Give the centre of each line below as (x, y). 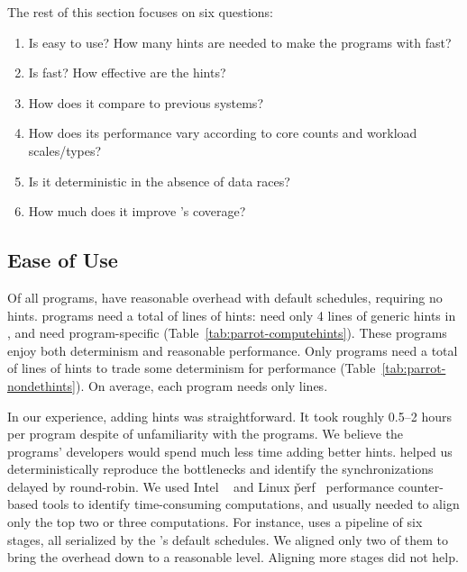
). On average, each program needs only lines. (201, 385)
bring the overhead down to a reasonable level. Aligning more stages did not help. (233, 557)
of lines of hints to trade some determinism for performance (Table (192, 368)
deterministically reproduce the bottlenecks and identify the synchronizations (220, 469)
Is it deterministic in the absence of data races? (159, 181)
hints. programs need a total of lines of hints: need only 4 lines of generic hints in (232, 315)
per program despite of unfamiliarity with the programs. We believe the (206, 434)
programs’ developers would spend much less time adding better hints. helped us (230, 451)
